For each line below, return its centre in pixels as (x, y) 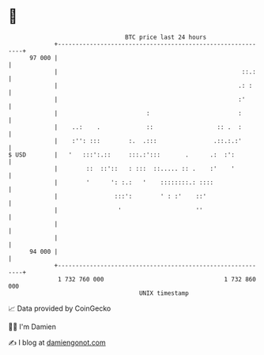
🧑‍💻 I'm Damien (32, 327)
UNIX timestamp (164, 293)
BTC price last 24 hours (166, 37)
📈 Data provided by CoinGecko (60, 308)
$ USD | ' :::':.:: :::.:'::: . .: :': (122, 155)
